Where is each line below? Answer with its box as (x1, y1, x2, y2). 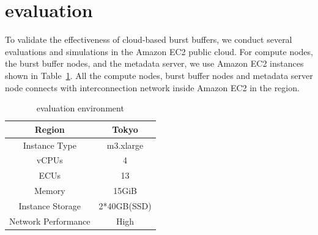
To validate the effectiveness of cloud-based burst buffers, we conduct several (5, 33, 292, 46)
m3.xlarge (106, 138, 144, 151)
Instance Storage (18, 199, 81, 212)
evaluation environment (36, 102, 124, 114)
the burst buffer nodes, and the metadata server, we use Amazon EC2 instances (5, 57, 304, 70)
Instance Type (23, 138, 76, 151)
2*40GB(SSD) (98, 199, 152, 212)
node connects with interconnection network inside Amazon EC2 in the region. (5, 81, 300, 94)
